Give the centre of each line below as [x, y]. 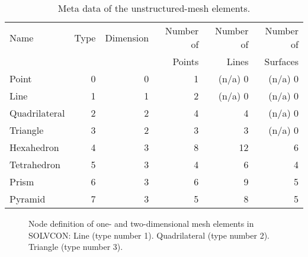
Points [186, 61]
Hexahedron [34, 147]
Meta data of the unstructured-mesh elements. [154, 8]
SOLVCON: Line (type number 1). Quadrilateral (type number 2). [149, 235]
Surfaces [281, 61]
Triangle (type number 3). [76, 247]
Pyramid [28, 199]
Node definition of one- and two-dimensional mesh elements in [141, 223]
